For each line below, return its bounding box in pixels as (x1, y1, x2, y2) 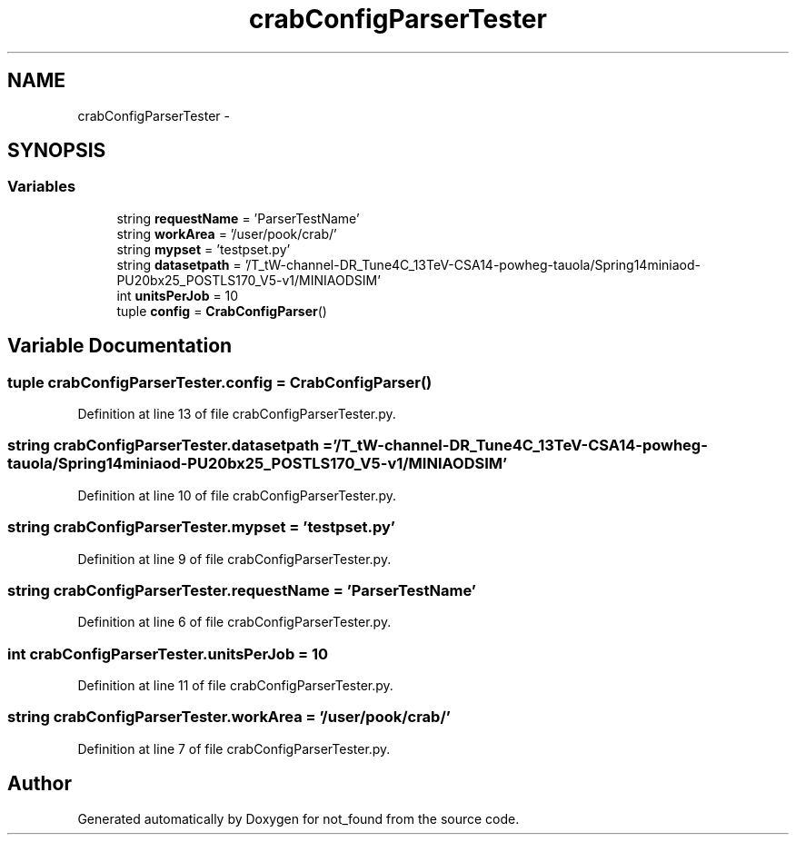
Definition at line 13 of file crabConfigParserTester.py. (77, 406, 396, 422)
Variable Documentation (7, 334, 233, 358)
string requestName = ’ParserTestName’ (116, 210, 360, 226)
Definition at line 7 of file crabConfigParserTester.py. (77, 740, 391, 757)
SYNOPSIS (7, 139, 106, 163)
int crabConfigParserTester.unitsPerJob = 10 (7, 644, 329, 663)
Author (7, 772, 72, 796)
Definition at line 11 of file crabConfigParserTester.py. (77, 678, 393, 694)
